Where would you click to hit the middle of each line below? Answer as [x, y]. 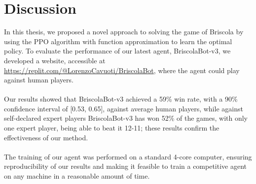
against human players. [39, 80]
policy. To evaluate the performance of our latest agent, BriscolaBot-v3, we [117, 51]
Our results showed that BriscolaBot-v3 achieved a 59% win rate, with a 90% [121, 99]
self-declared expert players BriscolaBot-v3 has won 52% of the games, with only [126, 118]
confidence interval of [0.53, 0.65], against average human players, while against [124, 108]
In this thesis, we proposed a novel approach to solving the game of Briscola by [124, 32]
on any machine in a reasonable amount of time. [77, 176]
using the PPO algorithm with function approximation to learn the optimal [118, 41]
